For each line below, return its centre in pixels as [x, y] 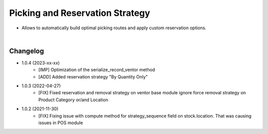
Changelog [27, 51]
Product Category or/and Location [73, 100]
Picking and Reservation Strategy [80, 13]
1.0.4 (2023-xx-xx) [41, 63]
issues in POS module [61, 123]
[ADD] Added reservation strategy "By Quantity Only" [93, 76]
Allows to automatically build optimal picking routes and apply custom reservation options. [114, 28]
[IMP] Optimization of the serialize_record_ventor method [97, 70]
